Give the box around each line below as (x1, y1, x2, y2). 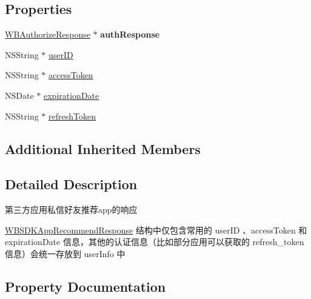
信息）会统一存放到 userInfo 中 (5, 247, 125, 260)
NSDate (5, 89, 34, 101)
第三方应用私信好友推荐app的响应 (5, 203, 138, 216)
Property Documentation (5, 277, 166, 295)
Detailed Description (5, 175, 138, 193)
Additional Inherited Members (5, 139, 201, 158)
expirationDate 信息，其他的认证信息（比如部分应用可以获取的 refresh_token (5, 235, 304, 248)
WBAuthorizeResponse (5, 28, 90, 41)
